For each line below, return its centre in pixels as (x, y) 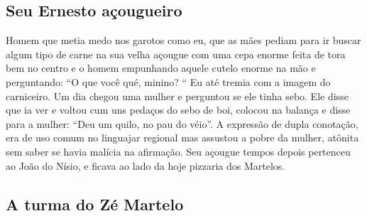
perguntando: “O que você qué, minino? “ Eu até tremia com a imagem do (168, 81)
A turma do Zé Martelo (95, 204)
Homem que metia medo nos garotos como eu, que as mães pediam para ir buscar (183, 40)
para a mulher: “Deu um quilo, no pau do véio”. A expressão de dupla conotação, (182, 123)
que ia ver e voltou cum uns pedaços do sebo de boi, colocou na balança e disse (178, 110)
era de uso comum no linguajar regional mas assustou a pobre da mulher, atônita (182, 137)
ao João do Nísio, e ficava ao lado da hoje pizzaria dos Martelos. (146, 165)
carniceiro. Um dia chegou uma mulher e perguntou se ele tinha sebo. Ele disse (177, 96)
